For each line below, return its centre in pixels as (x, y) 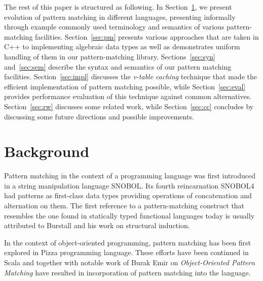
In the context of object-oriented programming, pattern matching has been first (127, 242)
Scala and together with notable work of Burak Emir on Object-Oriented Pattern (130, 262)
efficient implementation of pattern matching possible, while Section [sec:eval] (125, 86)
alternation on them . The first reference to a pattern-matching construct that (124, 206)
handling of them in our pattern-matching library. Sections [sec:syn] (110, 56)
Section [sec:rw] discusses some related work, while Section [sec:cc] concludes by (129, 106)
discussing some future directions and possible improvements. (99, 116)
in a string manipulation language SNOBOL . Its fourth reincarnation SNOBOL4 (129, 185)
